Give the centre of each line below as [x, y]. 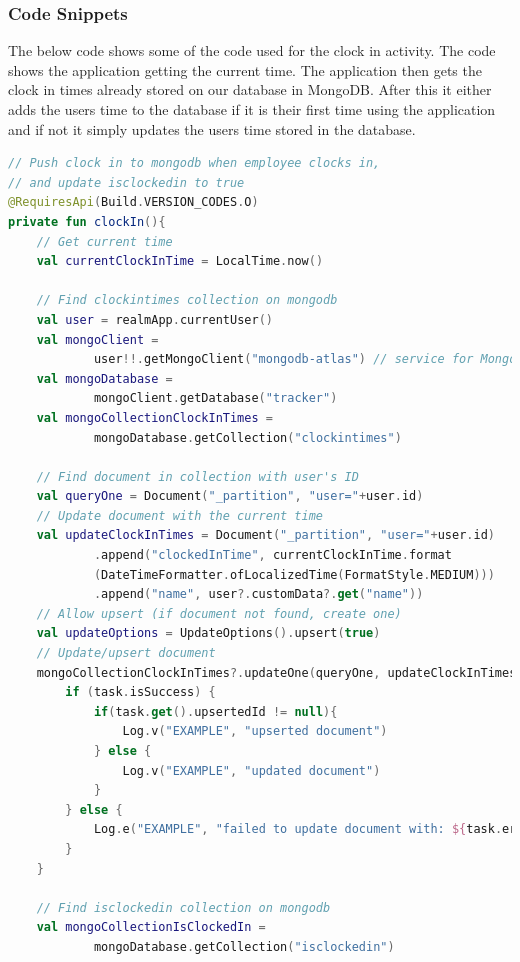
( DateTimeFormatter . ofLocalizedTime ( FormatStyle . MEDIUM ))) [294, 574]
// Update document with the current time [179, 515]
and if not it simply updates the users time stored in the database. [212, 128]
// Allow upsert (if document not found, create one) [219, 613]
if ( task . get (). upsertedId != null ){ [215, 711]
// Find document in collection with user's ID [197, 476]
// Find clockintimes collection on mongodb [187, 300]
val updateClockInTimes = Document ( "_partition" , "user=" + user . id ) [265, 535]
